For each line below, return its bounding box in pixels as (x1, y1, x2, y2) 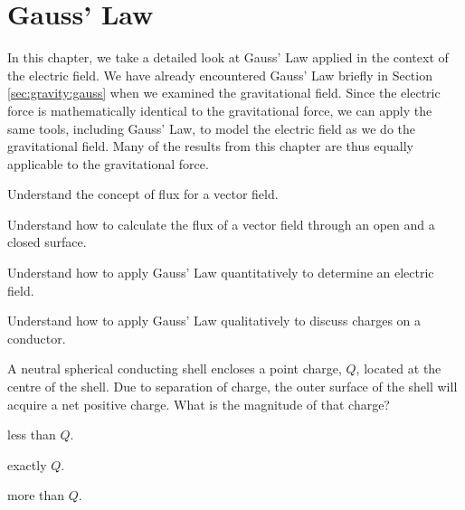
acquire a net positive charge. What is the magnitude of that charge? (7, 394, 390, 413)
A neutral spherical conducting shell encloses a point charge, (7, 359, 342, 378)
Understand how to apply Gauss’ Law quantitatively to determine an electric (7, 263, 434, 282)
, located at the (356, 359, 441, 378)
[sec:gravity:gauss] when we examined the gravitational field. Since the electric (7, 83, 441, 102)
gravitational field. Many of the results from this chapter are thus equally (7, 137, 413, 156)
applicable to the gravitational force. (7, 154, 209, 173)
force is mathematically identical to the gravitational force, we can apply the (7, 100, 432, 119)
